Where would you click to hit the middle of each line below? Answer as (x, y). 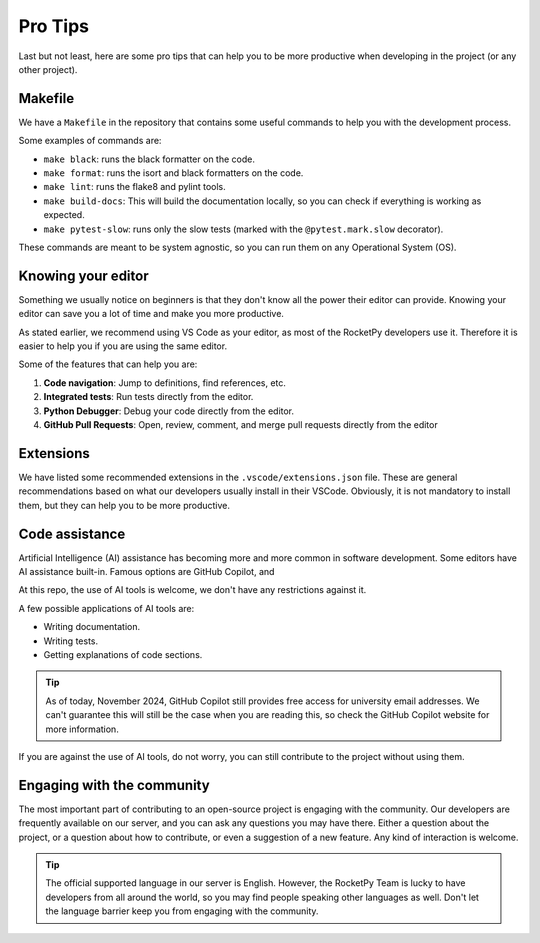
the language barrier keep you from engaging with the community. (182, 911)
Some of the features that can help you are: (108, 364)
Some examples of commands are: (90, 141)
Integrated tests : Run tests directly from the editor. (148, 397)
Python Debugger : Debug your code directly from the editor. (169, 411)
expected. (64, 215)
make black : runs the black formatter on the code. (149, 159)
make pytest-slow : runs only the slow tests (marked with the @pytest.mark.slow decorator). (243, 229)
